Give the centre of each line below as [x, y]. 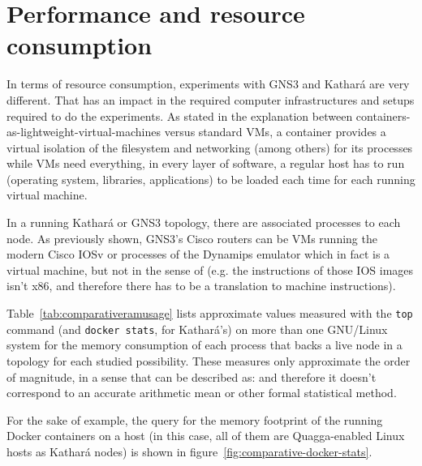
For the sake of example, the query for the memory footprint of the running [195, 419]
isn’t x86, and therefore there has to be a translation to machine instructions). [201, 286]
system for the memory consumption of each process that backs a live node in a [205, 345]
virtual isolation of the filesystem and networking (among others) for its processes [210, 147]
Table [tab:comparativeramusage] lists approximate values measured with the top [210, 313]
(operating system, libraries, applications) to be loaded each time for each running [211, 179]
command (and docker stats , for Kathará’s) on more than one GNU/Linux [197, 329]
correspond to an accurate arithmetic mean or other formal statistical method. [202, 393]
